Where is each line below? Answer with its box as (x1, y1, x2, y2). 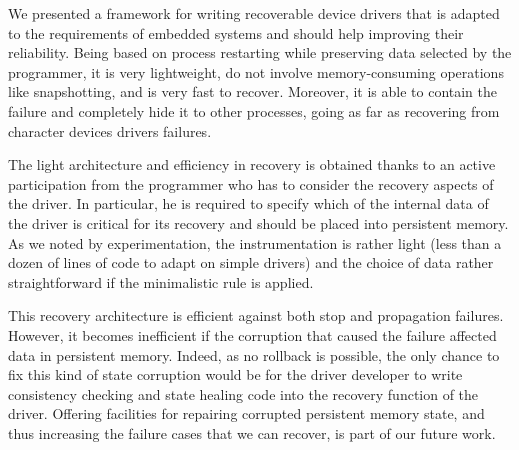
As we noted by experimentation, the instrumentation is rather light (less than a (8, 232, 502, 253)
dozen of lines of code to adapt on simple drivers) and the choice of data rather (8, 252, 494, 273)
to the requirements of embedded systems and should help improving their (8, 22, 464, 43)
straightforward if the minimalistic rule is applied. (8, 271, 314, 292)
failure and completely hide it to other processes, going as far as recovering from (8, 100, 500, 121)
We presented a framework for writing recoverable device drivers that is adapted (8, 3, 500, 23)
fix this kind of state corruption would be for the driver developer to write (8, 364, 463, 385)
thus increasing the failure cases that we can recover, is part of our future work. (8, 422, 496, 443)
